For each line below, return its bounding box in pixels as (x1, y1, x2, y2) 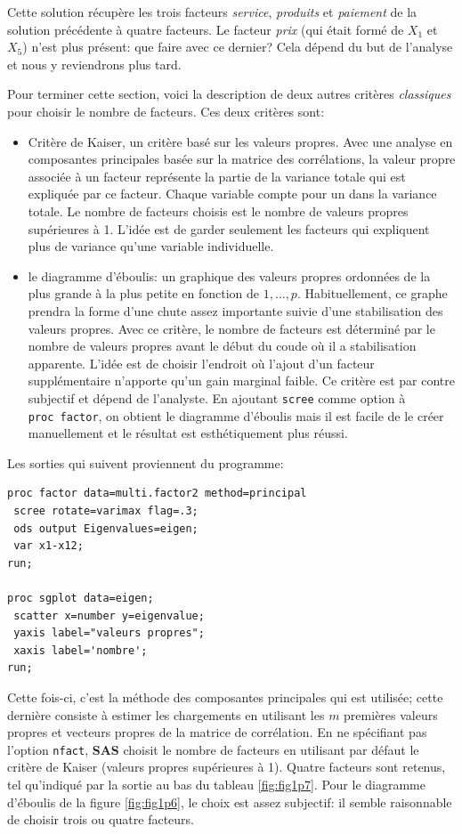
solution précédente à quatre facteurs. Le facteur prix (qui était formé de (7, 20, 404, 38)
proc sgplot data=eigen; (7, 591, 154, 604)
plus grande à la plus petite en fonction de (28, 284, 260, 303)
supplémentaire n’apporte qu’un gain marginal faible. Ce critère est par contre (28, 371, 455, 390)
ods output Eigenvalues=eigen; (13, 522, 199, 535)
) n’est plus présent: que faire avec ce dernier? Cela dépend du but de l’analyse (22, 37, 453, 56)
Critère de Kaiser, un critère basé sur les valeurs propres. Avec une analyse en (28, 132, 453, 150)
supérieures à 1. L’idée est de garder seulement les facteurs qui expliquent (28, 219, 430, 238)
